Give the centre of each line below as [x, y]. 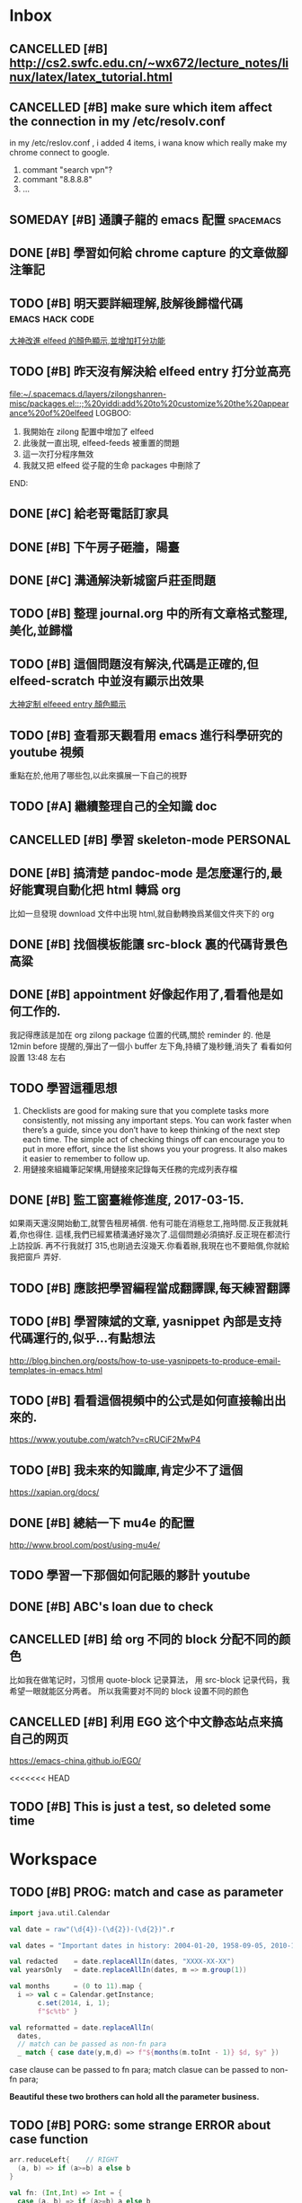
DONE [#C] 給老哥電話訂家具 [89, 514]
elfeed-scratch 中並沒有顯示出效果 [107, 681]
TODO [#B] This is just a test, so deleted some [140, 1806]
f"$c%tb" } [58, 2011]
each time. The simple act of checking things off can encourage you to [154, 1139]
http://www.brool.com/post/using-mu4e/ [85, 1545]
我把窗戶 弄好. [35, 1257]
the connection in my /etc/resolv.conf [118, 121]
